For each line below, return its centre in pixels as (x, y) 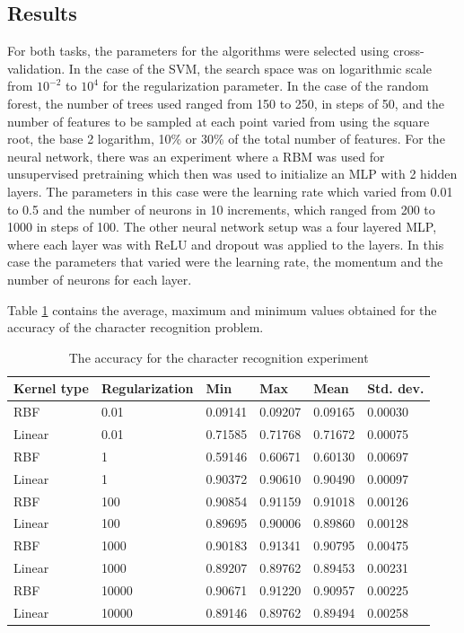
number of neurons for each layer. (100, 279)
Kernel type (51, 388)
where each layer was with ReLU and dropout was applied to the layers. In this (226, 244)
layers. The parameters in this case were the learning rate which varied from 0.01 (230, 191)
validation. (36, 68)
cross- (409, 51)
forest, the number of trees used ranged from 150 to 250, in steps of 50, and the (226, 103)
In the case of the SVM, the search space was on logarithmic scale (250, 68)
